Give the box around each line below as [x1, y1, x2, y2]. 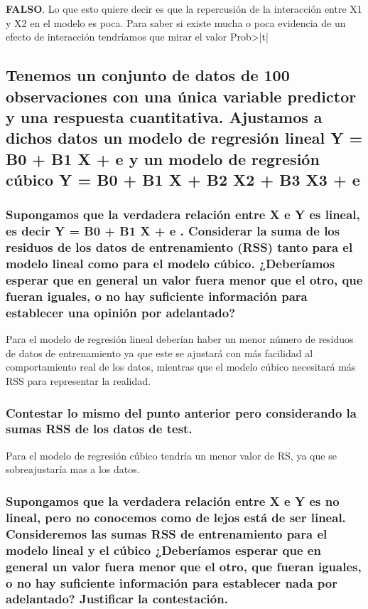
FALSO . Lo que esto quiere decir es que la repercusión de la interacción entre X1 [6, 1, 362, 16]
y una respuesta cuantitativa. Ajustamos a [6, 105, 323, 127]
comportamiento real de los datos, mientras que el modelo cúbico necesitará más [6, 359, 356, 374]
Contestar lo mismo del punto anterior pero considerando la [6, 403, 357, 421]
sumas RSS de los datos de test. [6, 420, 193, 438]
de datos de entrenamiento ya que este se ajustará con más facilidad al [6, 345, 313, 360]
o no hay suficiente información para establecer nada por [6, 573, 337, 591]
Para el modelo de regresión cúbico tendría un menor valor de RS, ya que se [6, 448, 337, 462]
